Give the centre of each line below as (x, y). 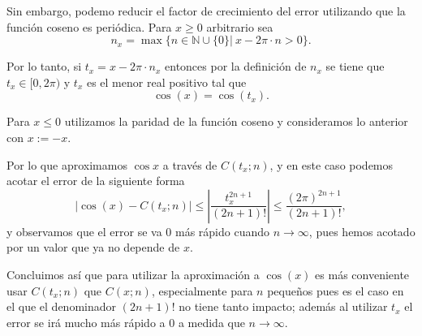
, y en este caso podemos (332, 164)
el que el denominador (61, 306)
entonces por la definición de (236, 66)
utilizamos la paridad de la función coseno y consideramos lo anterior (236, 121)
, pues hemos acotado (362, 231)
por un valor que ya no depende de (93, 247)
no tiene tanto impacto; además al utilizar (283, 306)
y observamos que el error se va (84, 231)
